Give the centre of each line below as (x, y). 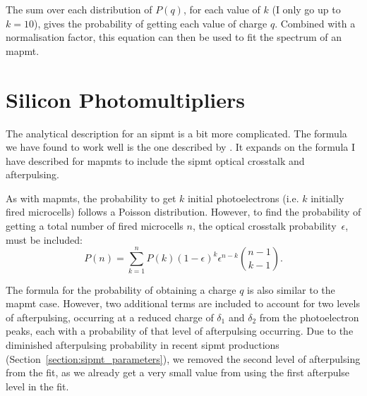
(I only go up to (306, 9)
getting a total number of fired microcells (95, 226)
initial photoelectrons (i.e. (243, 198)
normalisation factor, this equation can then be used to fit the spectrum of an (174, 37)
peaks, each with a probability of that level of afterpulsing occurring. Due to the (180, 331)
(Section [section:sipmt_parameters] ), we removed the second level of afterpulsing (183, 358)
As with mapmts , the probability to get (91, 198)
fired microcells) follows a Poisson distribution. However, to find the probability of (183, 212)
